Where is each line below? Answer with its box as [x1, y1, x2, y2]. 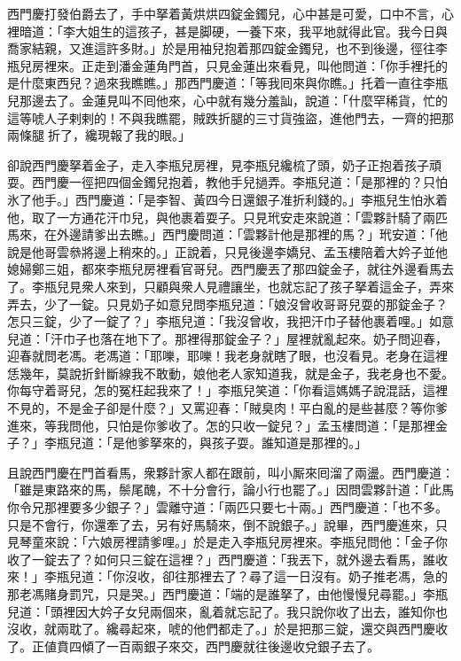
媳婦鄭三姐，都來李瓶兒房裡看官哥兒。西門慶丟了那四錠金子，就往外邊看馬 [7, 260, 441, 278]
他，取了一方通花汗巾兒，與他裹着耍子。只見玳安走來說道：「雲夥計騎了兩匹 [7, 207, 448, 226]
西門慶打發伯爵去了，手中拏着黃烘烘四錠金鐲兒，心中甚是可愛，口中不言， [7, 4, 441, 22]
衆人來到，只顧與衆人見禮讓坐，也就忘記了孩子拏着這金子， [81, 276, 429, 295]
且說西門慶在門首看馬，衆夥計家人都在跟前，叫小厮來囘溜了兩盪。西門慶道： [7, 463, 454, 481]
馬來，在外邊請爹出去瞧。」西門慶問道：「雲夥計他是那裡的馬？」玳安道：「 [7, 225, 435, 244]
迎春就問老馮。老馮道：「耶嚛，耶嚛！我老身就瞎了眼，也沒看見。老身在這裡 [7, 346, 448, 365]
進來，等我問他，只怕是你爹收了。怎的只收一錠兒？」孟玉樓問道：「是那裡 [7, 416, 435, 434]
